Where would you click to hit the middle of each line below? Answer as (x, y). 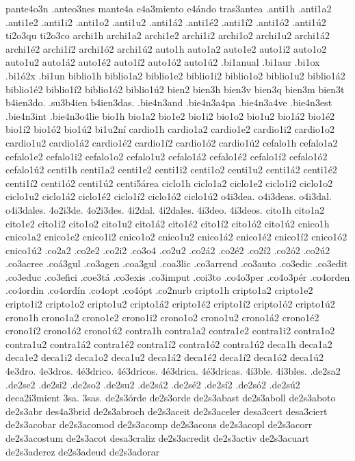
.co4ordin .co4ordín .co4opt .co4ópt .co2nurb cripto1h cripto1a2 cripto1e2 (159, 290)
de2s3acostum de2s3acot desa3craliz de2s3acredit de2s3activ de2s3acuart (158, 438)
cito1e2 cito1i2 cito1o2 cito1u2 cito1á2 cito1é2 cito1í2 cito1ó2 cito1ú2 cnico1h (168, 223)
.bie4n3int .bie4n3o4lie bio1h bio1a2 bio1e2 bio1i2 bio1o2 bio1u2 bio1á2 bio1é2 (170, 115)
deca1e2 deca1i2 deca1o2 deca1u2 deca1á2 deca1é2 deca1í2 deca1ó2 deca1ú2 (165, 357)
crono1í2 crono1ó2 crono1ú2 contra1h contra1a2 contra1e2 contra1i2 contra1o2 (170, 331)
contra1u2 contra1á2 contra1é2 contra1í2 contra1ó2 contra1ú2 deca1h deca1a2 (169, 344)
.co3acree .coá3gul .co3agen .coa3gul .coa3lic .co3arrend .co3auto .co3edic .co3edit (177, 263)
